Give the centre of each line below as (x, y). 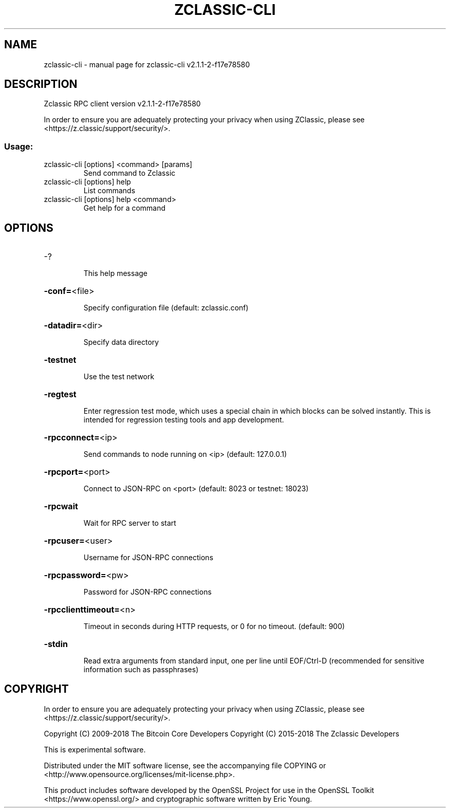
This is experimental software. (95, 749)
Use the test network (119, 377)
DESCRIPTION (41, 84)
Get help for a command (125, 208)
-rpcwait (61, 506)
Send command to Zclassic (129, 173)
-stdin (56, 644)
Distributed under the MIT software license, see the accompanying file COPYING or (185, 765)
